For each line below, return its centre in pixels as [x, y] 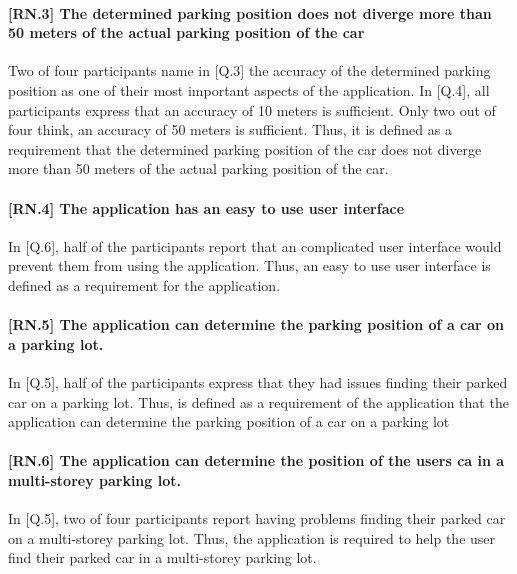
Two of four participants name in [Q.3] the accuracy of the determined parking [249, 70]
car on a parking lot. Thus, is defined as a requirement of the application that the [258, 401]
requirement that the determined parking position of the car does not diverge [245, 148]
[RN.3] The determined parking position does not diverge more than [250, 12]
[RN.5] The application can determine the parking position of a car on [256, 324]
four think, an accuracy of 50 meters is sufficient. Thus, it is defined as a [230, 129]
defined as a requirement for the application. [144, 284]
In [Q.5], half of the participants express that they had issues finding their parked [258, 381]
